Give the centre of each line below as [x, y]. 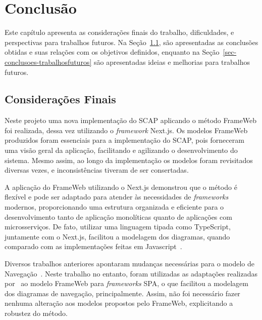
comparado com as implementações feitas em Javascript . [93, 246]
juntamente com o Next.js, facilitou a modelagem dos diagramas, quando [117, 236]
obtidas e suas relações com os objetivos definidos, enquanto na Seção [112, 52]
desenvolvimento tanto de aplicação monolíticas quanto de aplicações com [118, 216]
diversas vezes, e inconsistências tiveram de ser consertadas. [97, 170]
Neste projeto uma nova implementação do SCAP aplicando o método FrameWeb [131, 120]
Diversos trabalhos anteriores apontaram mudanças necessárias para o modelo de [129, 264]
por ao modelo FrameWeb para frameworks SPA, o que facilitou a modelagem [126, 283]
